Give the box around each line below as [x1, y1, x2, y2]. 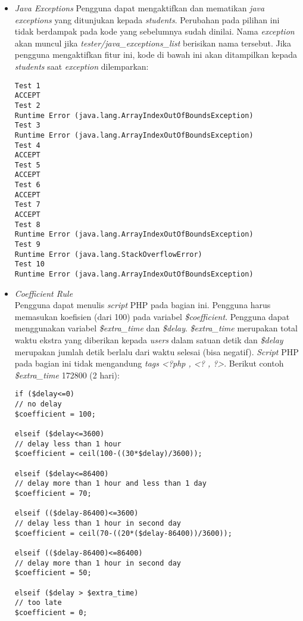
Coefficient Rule [14, 287, 73, 299]
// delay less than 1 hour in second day [14, 518, 181, 527]
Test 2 [14, 101, 40, 110]
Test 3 [14, 121, 40, 130]
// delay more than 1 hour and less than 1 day [14, 479, 207, 488]
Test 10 [14, 260, 45, 269]
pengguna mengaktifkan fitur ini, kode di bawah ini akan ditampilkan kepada [14, 48, 297, 61]
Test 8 [14, 220, 40, 229]
